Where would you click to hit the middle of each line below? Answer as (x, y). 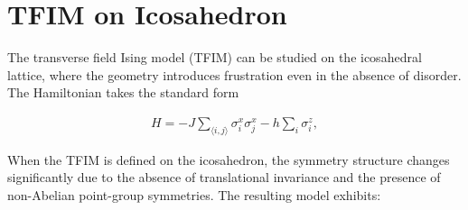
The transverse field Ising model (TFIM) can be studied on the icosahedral (215, 57)
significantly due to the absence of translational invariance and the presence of (224, 177)
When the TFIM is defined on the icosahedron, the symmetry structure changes (229, 159)
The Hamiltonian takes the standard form (123, 92)
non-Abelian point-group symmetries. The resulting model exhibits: (194, 194)
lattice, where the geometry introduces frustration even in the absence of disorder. (234, 74)
